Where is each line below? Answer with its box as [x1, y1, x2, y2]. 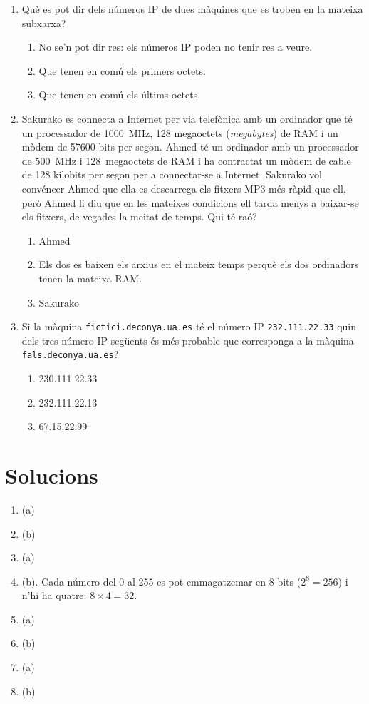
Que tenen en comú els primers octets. [38, 63, 206, 78]
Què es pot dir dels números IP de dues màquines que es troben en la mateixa [21, 1, 363, 16]
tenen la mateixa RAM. [38, 270, 142, 285]
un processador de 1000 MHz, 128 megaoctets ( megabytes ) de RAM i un [21, 125, 338, 140]
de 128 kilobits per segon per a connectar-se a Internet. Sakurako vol [21, 167, 322, 182]
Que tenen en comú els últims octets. [38, 87, 201, 102]
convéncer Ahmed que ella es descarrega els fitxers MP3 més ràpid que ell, [21, 180, 346, 195]
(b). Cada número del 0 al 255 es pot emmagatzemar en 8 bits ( [21, 573, 301, 588]
